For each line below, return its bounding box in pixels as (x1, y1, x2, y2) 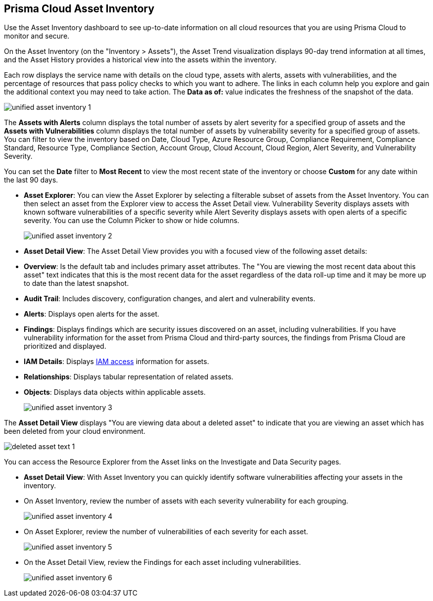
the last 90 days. (4, 176, 58, 185)
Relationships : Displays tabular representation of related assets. (24, 372, 234, 381)
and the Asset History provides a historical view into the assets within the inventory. (4, 55, 277, 64)
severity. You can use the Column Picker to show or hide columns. (24, 216, 240, 225)
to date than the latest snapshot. (24, 279, 129, 288)
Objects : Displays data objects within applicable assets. (24, 388, 206, 397)
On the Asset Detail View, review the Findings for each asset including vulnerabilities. (24, 558, 301, 567)
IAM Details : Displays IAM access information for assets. (24, 357, 209, 366)
